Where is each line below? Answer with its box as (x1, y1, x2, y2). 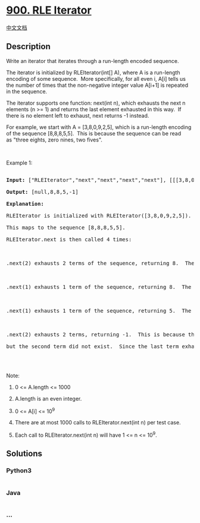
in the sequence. (6, 87, 48, 95)
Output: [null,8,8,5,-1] (6, 188, 79, 195)
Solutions (6, 449, 43, 459)
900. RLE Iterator (6, 4, 92, 17)
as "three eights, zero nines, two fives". (6, 136, 103, 143)
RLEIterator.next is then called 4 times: (6, 236, 132, 242)
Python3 (6, 467, 32, 475)
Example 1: (6, 159, 33, 166)
